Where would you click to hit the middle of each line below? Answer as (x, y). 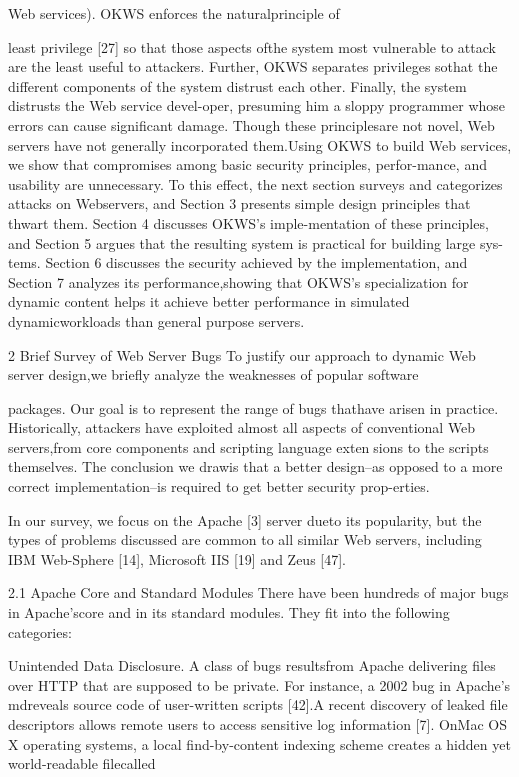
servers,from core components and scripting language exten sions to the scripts (248, 446)
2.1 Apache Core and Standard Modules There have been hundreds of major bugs (258, 592)
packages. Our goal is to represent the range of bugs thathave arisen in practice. (253, 407)
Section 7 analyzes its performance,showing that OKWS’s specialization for (238, 281)
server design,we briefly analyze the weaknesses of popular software (213, 374)
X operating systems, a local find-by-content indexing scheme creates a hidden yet (259, 743)
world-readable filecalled (82, 763)
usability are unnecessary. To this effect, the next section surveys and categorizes (255, 183)
